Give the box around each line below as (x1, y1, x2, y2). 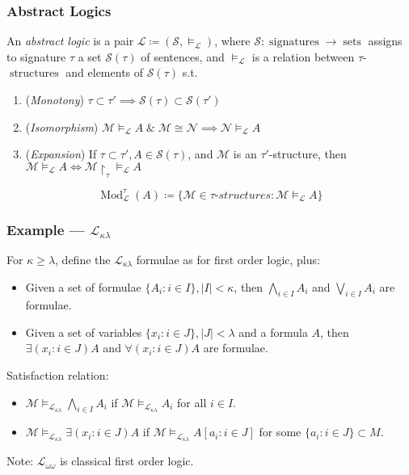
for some (259, 423, 301, 440)
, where (214, 32, 251, 49)
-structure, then (268, 145, 347, 162)
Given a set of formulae (25, 278, 141, 295)
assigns (368, 32, 403, 49)
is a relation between (251, 48, 355, 65)
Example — (6, 219, 85, 239)
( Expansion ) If (25, 145, 97, 162)
